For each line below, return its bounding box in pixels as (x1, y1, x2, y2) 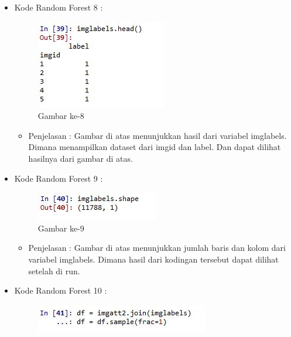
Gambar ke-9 (37, 222, 84, 234)
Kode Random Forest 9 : (14, 172, 103, 184)
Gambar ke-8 (37, 110, 84, 122)
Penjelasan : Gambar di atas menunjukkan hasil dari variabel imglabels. (28, 129, 287, 141)
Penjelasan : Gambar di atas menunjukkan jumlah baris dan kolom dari (28, 241, 286, 254)
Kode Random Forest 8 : (14, 1, 103, 13)
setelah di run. (28, 264, 80, 277)
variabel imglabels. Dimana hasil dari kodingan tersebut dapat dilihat (28, 253, 279, 265)
